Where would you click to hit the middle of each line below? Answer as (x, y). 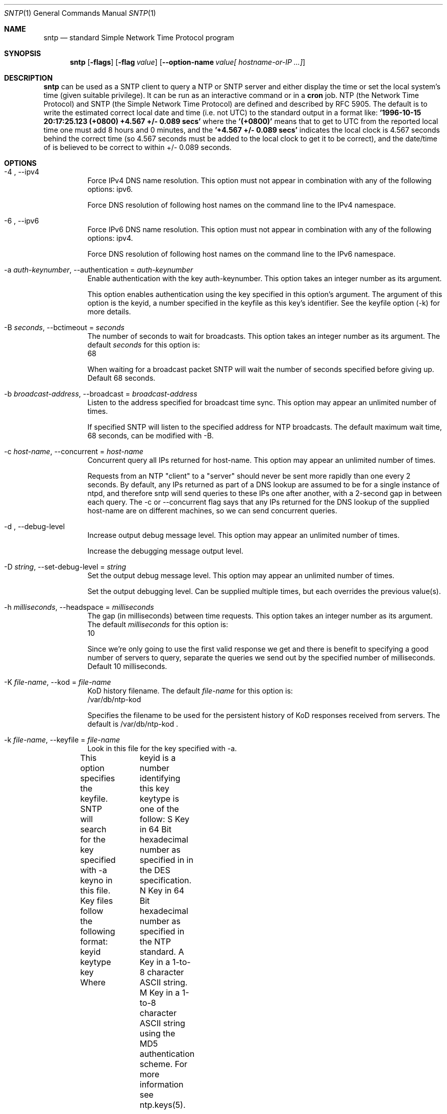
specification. (166, 880)
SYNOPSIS (23, 53)
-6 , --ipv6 (22, 221)
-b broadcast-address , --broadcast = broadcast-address (101, 394)
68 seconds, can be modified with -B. (151, 436)
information (162, 1084)
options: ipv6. (110, 189)
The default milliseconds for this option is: (158, 624)
